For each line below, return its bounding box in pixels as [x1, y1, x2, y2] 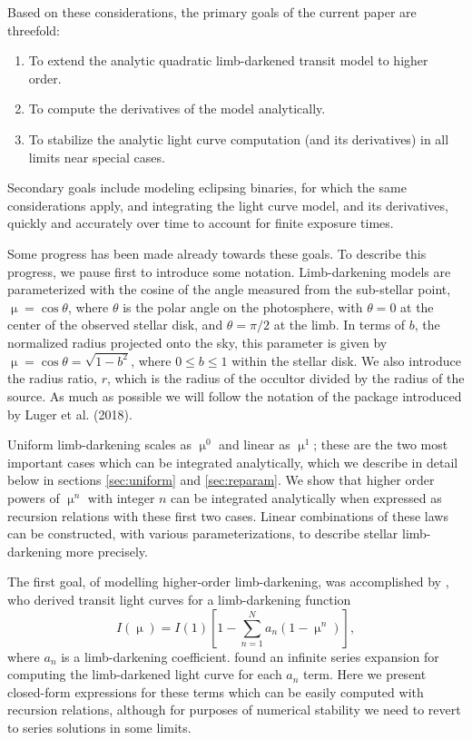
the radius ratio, [7, 369, 97, 388]
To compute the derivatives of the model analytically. [28, 99, 326, 118]
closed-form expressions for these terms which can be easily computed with [7, 682, 424, 701]
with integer [87, 488, 155, 507]
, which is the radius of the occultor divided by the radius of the [106, 369, 465, 388]
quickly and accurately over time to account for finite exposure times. [7, 213, 394, 232]
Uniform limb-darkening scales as [7, 435, 192, 454]
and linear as [219, 435, 290, 454]
